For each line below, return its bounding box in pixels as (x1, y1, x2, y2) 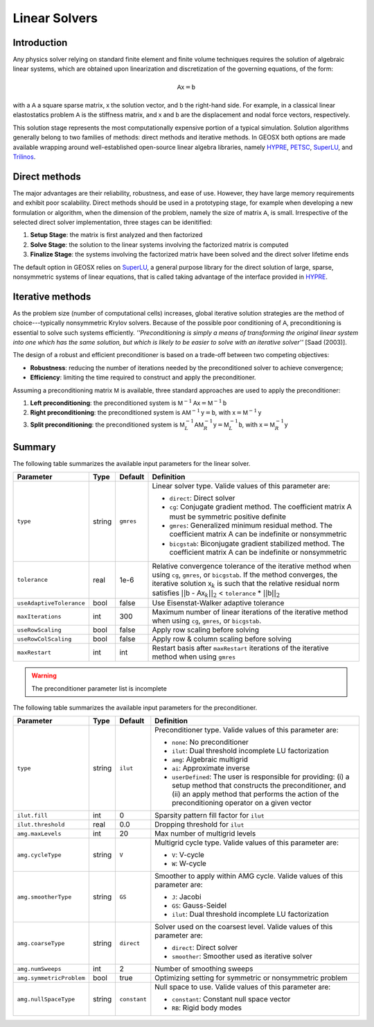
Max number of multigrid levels (154, 829, 256, 838)
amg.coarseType (17, 940, 65, 947)
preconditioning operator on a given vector (172, 798, 312, 808)
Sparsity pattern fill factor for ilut (154, 811, 265, 820)
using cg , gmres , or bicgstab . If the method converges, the (152, 569, 338, 579)
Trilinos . (12, 153, 36, 161)
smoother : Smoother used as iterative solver (172, 951, 313, 961)
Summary (12, 441, 56, 453)
